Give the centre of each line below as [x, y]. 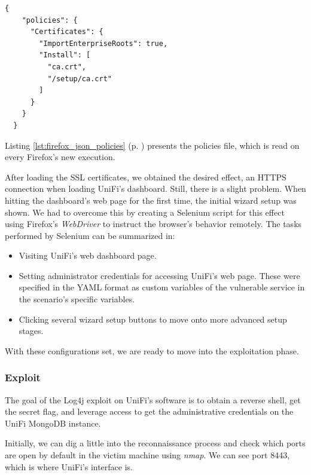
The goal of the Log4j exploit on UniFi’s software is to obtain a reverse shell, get [153, 399]
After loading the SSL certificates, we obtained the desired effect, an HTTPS [146, 177]
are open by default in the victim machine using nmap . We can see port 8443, [147, 455]
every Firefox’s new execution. [60, 157]
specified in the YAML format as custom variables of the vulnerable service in [162, 287]
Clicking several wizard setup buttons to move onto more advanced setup [153, 319]
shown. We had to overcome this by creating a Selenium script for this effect [145, 212]
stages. [31, 331]
